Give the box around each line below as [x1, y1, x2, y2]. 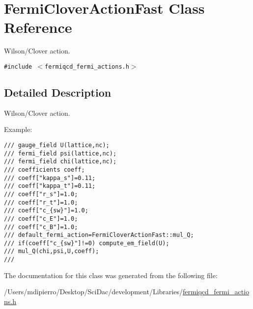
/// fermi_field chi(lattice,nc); [4, 158, 117, 165]
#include [4, 63, 32, 70]
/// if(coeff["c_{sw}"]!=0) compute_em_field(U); [4, 239, 169, 247]
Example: [4, 124, 32, 134]
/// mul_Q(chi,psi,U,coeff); [4, 248, 99, 255]
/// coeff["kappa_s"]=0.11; [4, 174, 96, 181]
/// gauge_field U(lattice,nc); [4, 141, 110, 149]
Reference [4, 17, 72, 37]
